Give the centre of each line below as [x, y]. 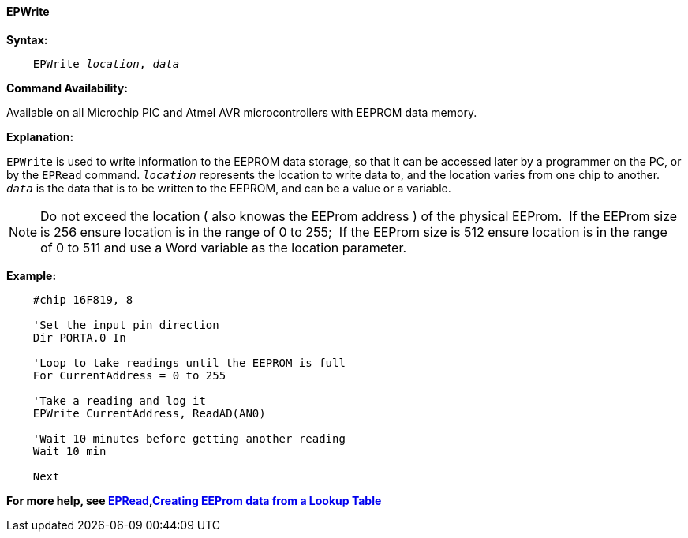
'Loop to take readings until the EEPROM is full [189, 362]
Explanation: [40, 136]
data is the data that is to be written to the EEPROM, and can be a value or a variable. [229, 188]
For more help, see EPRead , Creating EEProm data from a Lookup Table [194, 500]
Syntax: [27, 39]
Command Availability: [67, 88]
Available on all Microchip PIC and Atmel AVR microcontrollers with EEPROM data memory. [242, 112]
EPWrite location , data [106, 64]
